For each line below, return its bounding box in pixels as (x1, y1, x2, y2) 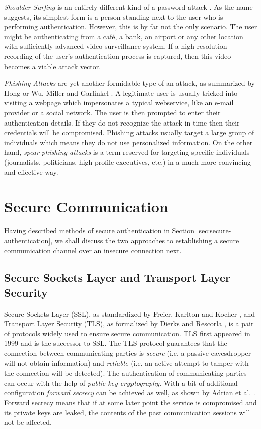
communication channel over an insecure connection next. (4, 245, 182, 256)
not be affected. (4, 417, 52, 427)
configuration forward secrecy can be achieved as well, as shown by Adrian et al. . (4, 387, 255, 398)
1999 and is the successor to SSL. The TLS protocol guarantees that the (4, 338, 227, 348)
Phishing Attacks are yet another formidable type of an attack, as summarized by (4, 78, 255, 88)
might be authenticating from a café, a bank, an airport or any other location (4, 31, 243, 41)
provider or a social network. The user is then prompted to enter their (4, 107, 221, 117)
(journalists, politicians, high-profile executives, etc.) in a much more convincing (4, 156, 251, 167)
